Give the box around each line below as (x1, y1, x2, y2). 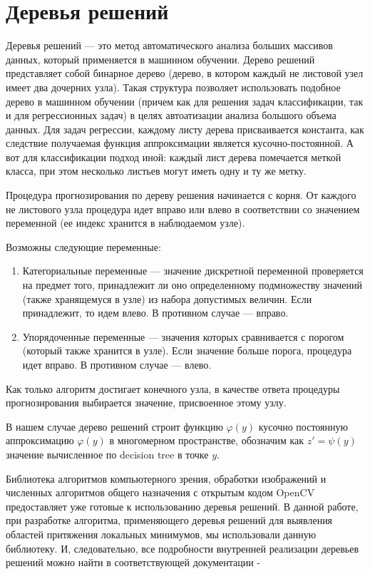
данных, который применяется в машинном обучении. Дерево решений (6, 51, 315, 66)
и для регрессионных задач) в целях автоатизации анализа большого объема (6, 108, 336, 123)
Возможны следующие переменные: (6, 239, 161, 254)
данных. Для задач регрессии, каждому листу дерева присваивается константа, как (6, 121, 364, 136)
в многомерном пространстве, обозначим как (109, 433, 304, 448)
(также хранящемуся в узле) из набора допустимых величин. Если (22, 291, 312, 306)
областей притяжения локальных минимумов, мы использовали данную (6, 526, 317, 541)
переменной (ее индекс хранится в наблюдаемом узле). (6, 215, 245, 230)
